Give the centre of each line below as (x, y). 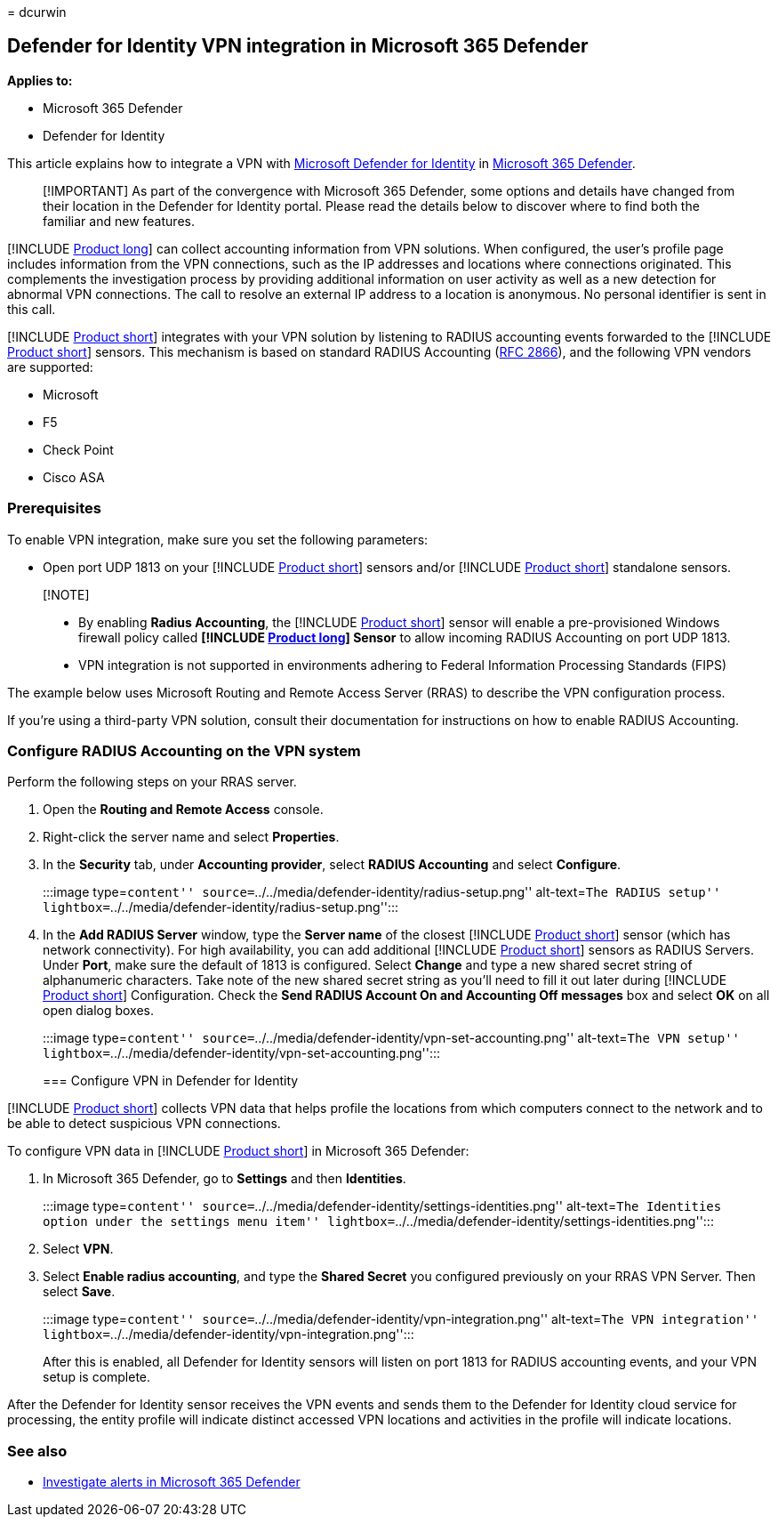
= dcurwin (37, 12)
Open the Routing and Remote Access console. (183, 810)
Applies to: (40, 80)
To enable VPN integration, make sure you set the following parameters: (218, 539)
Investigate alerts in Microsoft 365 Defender (172, 1482)
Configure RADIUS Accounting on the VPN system (184, 750)
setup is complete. (97, 1377)
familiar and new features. (119, 221)
